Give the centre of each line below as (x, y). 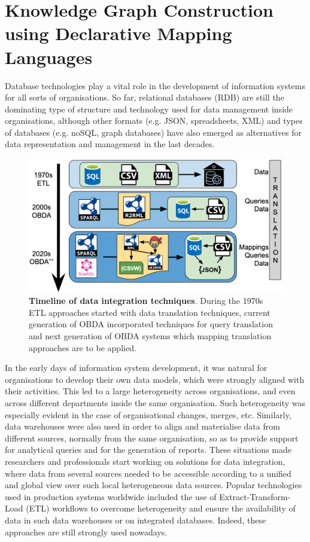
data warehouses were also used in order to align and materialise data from (142, 426)
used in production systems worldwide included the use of (111, 496)
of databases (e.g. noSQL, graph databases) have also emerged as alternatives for (153, 132)
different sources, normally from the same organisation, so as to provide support (152, 438)
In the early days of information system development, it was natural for (136, 368)
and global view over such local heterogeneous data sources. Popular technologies (154, 485)
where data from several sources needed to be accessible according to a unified (148, 473)
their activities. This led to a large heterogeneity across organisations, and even (150, 391)
